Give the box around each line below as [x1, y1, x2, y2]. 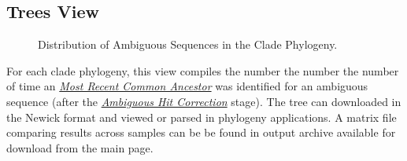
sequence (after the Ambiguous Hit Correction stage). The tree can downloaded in [6, 93, 401, 109]
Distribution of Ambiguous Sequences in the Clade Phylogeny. [38, 36, 338, 53]
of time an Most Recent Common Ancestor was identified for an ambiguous [6, 78, 368, 94]
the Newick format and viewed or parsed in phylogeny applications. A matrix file [6, 108, 397, 125]
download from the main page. [6, 139, 154, 156]
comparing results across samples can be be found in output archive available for [6, 124, 396, 141]
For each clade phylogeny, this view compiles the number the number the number [6, 62, 399, 79]
